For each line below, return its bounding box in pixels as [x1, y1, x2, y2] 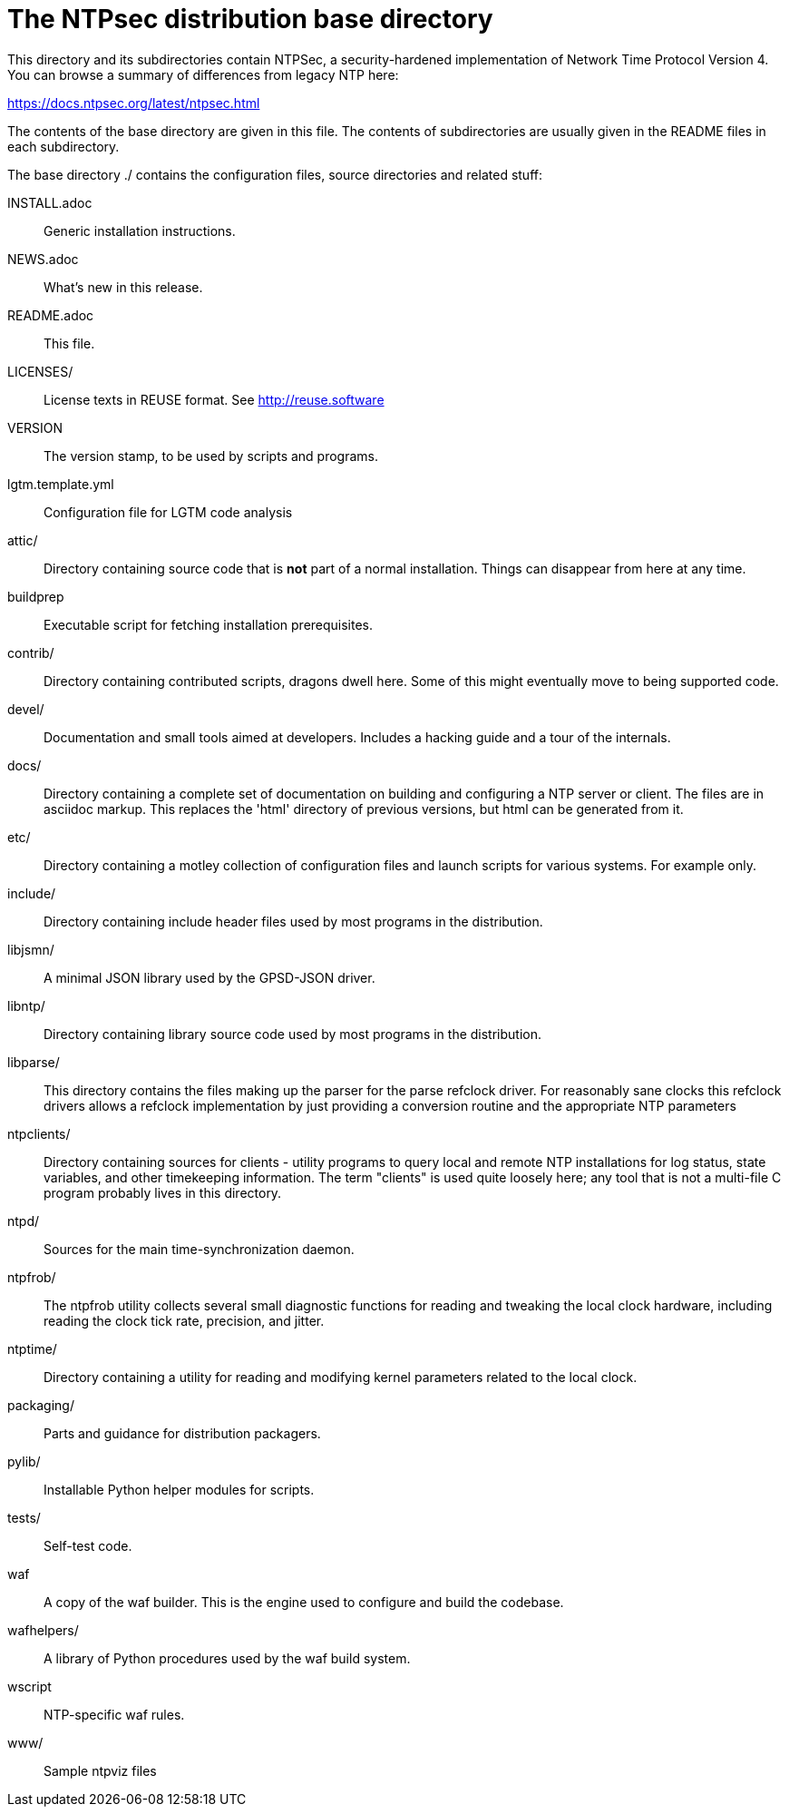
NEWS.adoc [7, 250, 79, 267]
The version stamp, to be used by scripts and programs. [44, 447, 379, 464]
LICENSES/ [7, 363, 73, 379]
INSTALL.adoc [7, 194, 93, 211]
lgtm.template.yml [7, 476, 114, 492]
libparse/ [7, 1054, 60, 1070]
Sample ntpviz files [44, 1762, 157, 1779]
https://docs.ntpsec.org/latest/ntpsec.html [7, 94, 260, 111]
